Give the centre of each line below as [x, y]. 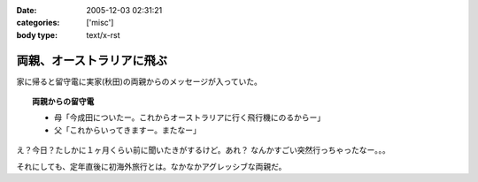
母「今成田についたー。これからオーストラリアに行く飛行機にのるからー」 [190, 118]
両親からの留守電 [63, 102]
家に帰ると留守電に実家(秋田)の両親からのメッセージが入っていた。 [139, 81]
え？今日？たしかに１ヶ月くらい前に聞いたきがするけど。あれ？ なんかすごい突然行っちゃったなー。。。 [204, 150]
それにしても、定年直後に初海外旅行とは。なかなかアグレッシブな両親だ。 [151, 166]
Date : [27, 10]
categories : [38, 23]
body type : [37, 34]
